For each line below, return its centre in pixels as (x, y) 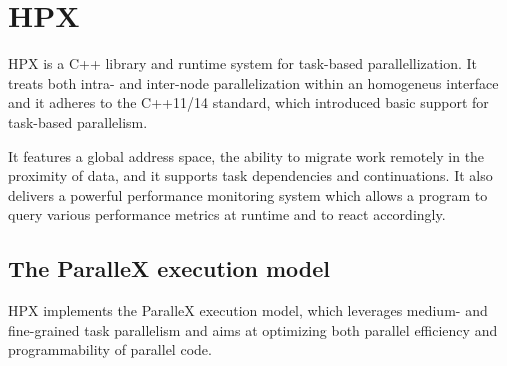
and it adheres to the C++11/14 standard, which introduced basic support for (248, 102)
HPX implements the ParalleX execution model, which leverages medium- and (248, 310)
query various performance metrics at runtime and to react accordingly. (227, 214)
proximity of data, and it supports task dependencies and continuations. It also (250, 175)
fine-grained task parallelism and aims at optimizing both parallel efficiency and (253, 329)
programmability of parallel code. (110, 349)
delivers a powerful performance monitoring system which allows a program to (248, 194)
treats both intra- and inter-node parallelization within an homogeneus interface (253, 82)
